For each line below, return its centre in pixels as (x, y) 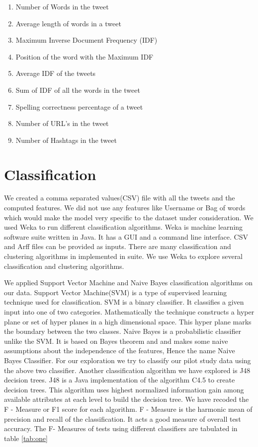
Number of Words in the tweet (62, 6)
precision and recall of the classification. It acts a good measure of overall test (123, 418)
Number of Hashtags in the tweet (66, 140)
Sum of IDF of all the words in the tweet (78, 90)
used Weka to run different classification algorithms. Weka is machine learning (124, 227)
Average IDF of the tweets (56, 73)
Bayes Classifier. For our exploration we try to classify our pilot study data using (128, 360)
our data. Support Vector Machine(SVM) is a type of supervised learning (116, 292)
